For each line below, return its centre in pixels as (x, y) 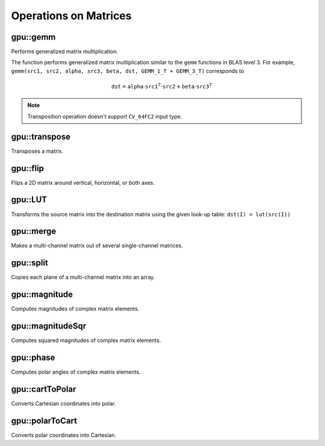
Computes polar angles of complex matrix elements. (76, 372)
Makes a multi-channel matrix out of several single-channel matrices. (97, 246)
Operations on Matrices (71, 16)
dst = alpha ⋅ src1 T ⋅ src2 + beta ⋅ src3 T (162, 86)
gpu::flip (28, 168)
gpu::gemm (33, 37)
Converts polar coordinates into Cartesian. (64, 435)
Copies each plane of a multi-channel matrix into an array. (83, 277)
